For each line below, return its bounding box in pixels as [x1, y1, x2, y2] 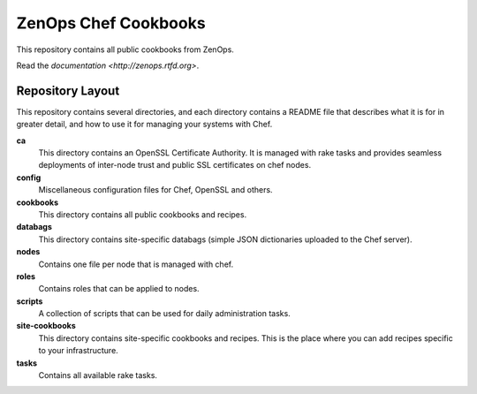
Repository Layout [16, 83, 120, 98]
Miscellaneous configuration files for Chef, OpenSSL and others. [38, 185, 273, 195]
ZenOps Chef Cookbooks [16, 13, 207, 33]
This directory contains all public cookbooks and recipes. [38, 208, 247, 220]
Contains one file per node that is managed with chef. [38, 259, 234, 269]
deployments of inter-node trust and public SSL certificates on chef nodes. [38, 160, 312, 170]
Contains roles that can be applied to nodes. [38, 284, 200, 294]
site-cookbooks [16, 321, 77, 331]
